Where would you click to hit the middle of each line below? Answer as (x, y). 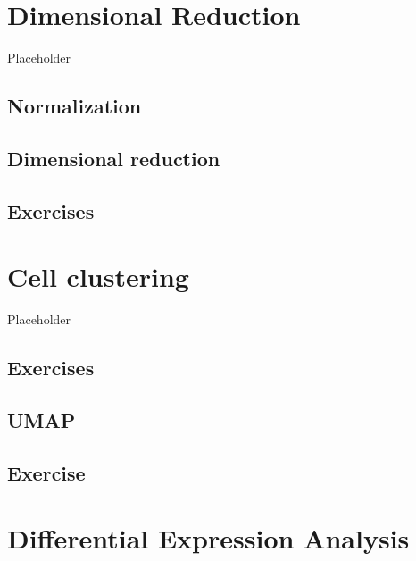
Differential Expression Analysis (208, 538)
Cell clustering (98, 276)
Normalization (75, 106)
